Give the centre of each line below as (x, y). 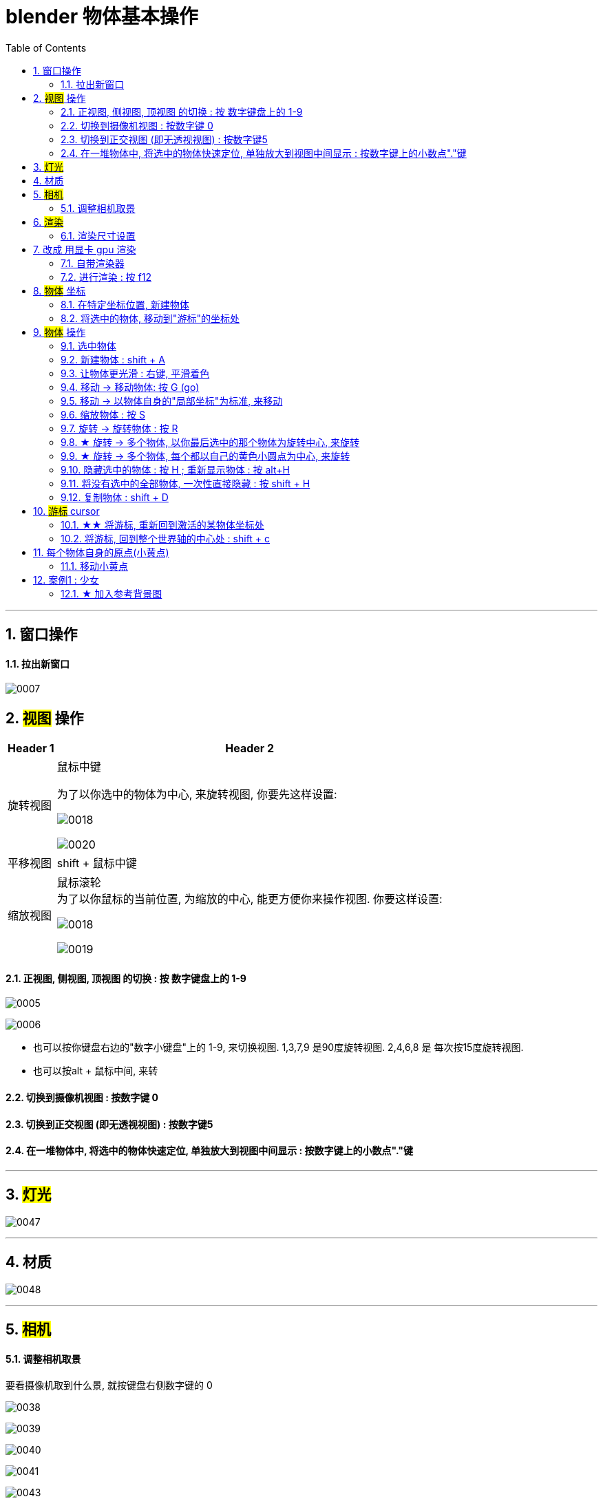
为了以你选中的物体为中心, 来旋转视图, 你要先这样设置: (197, 795)
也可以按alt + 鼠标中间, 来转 (96, 1071)
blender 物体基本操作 (102, 17)
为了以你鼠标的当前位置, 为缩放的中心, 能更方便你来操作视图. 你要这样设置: (250, 899)
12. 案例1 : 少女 (66, 580)
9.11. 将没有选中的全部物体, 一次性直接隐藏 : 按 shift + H (186, 483)
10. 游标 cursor (66, 511)
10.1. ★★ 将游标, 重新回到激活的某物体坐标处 (162, 524)
